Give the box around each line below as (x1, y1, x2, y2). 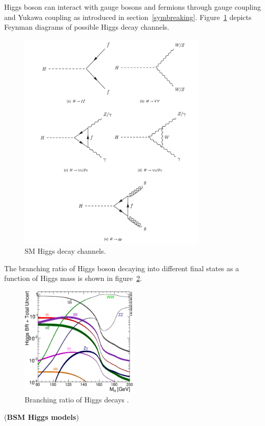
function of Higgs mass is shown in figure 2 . (4, 273, 142, 283)
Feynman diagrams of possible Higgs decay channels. (4, 22, 170, 32)
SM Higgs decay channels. (25, 246, 106, 256)
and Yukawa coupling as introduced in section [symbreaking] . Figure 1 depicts (4, 11, 252, 22)
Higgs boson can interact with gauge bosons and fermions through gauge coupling (4, 2, 261, 12)
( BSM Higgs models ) (4, 412, 79, 422)
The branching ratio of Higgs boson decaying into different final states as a (4, 262, 239, 273)
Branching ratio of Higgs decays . (25, 394, 129, 405)
